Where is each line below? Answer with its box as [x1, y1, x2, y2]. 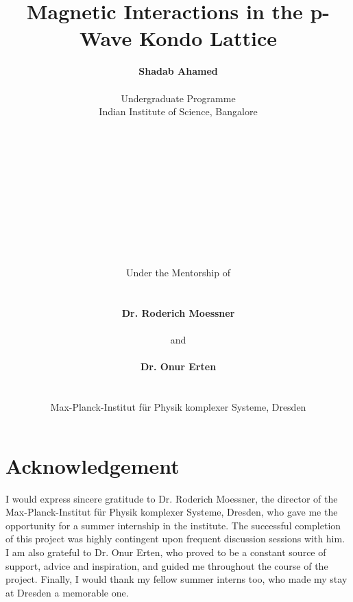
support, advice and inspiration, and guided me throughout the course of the [5, 558, 328, 573]
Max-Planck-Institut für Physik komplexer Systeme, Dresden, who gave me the [5, 505, 338, 519]
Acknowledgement [5, 451, 180, 479]
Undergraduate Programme [121, 91, 236, 105]
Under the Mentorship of [126, 265, 230, 280]
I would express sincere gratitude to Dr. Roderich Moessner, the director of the [5, 491, 338, 505]
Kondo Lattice [138, 24, 278, 52]
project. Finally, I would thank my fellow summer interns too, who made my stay [5, 572, 348, 586]
